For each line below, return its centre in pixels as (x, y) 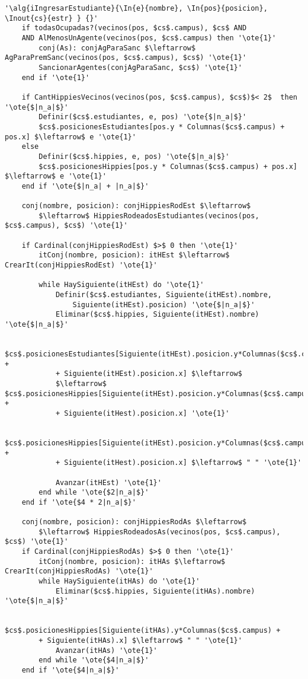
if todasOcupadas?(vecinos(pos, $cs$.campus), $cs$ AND (134, 28)
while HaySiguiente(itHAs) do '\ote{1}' (119, 581)
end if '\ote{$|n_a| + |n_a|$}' (85, 186)
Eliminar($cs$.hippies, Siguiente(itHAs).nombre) (155, 591)
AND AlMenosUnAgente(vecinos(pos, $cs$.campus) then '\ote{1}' (149, 38)
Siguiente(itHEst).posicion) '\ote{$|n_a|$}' (164, 305)
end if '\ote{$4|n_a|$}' (70, 670)
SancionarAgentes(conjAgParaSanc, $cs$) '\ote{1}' (140, 67)
